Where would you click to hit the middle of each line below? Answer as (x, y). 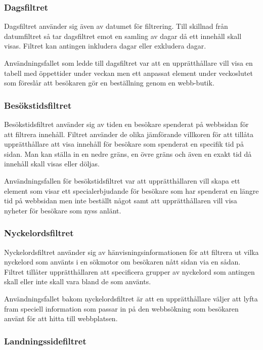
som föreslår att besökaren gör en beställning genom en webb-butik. (109, 83)
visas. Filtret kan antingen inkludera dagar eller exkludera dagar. (105, 46)
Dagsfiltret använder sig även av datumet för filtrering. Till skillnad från (116, 26)
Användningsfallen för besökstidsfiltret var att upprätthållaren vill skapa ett (122, 180)
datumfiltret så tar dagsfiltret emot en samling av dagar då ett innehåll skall (123, 36)
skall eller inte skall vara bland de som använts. (78, 281)
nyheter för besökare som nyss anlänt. (63, 210)
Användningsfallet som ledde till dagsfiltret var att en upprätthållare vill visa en (128, 63)
